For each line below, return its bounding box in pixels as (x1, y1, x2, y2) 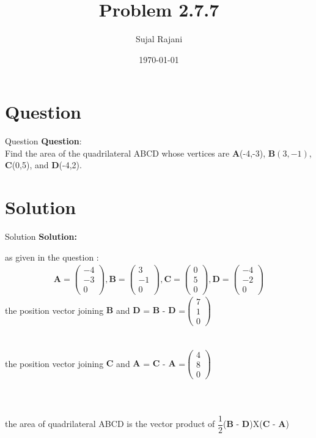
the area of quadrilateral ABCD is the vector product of (5, 417, 215, 430)
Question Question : (5, 135, 82, 147)
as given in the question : (5, 250, 99, 263)
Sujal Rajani (135, 32, 183, 45)
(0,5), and (12, 158, 49, 171)
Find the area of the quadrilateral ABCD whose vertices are (5, 146, 230, 159)
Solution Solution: (5, 230, 77, 243)
